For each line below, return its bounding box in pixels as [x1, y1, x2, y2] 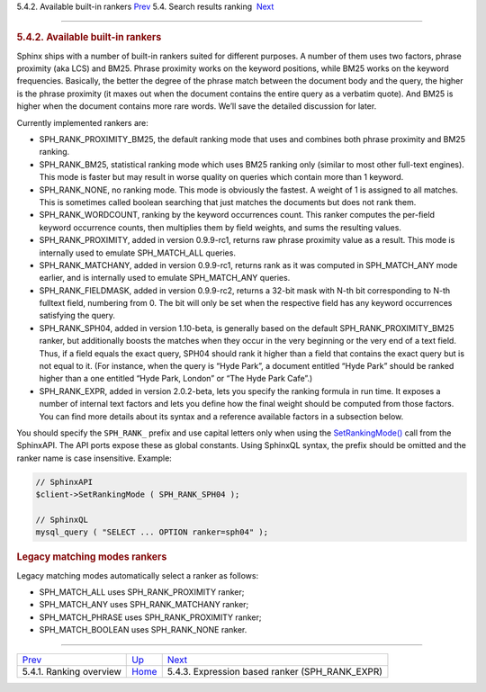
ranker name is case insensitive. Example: [16, 453, 173, 463]
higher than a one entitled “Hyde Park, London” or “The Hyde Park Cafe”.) [39, 373, 313, 384]
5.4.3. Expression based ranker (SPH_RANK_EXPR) [166, 665, 382, 678]
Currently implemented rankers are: [16, 117, 148, 128]
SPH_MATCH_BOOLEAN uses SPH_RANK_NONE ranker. [39, 625, 247, 635]
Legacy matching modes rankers [16, 551, 167, 563]
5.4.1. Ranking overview [22, 665, 121, 678]
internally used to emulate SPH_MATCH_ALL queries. [39, 247, 236, 258]
